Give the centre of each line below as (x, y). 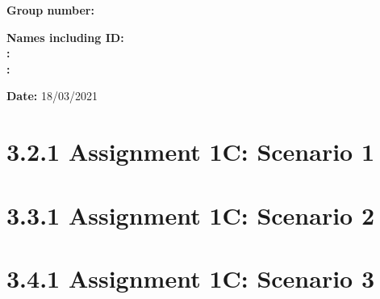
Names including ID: (65, 37)
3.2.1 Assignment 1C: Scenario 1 (191, 152)
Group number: (50, 10)
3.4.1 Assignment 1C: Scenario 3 (191, 278)
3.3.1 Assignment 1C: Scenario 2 (191, 215)
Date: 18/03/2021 (52, 96)
